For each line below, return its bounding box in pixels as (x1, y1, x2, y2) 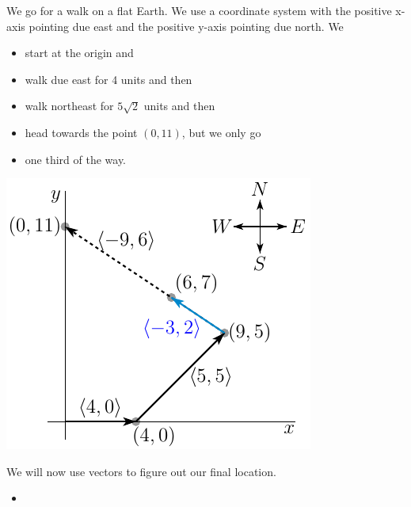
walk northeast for (25, 97, 114, 114)
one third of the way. (25, 151, 127, 167)
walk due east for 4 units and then (25, 71, 192, 87)
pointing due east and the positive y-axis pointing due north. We (29, 17, 344, 34)
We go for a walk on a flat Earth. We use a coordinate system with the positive (6, 2, 392, 18)
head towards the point (25, 124, 138, 140)
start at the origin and (25, 44, 134, 61)
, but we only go (181, 124, 261, 140)
